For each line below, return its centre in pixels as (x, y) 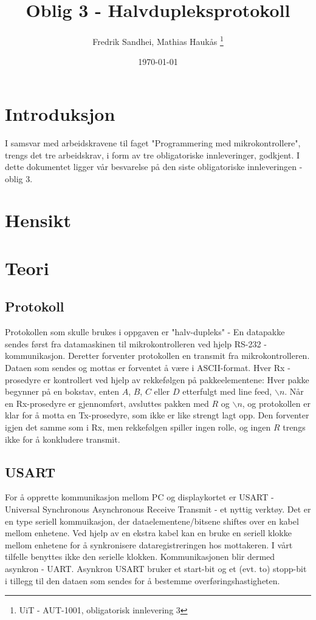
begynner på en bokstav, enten (62, 391)
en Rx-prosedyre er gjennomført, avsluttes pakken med (107, 403)
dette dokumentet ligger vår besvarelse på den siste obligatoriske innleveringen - (154, 167)
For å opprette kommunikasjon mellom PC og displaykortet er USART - (139, 497)
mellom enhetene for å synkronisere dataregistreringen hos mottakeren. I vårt (149, 544)
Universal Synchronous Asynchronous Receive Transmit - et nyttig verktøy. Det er (158, 509)
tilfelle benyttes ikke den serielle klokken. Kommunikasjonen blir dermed (140, 557)
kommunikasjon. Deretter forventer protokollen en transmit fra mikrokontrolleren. (157, 356)
